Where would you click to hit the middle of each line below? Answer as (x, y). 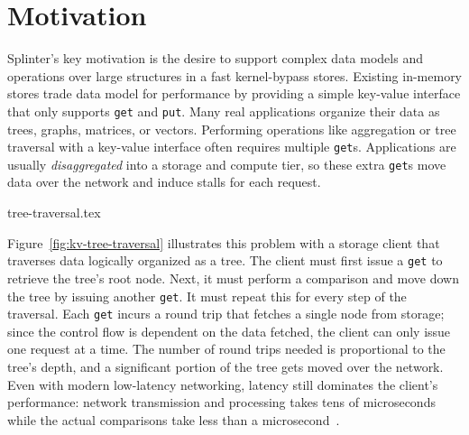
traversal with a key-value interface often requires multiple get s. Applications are (232, 147)
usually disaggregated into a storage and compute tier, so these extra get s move (227, 164)
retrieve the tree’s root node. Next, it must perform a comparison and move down (233, 278)
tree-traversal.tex (54, 213)
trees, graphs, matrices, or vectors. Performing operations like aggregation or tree (232, 129)
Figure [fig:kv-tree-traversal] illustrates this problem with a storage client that (224, 242)
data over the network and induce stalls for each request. (164, 182)
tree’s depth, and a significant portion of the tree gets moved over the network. (225, 366)
